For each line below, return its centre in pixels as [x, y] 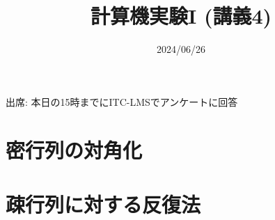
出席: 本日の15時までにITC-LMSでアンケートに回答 [122, 101]
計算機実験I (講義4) [181, 16]
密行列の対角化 [74, 149]
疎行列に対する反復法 [103, 204]
